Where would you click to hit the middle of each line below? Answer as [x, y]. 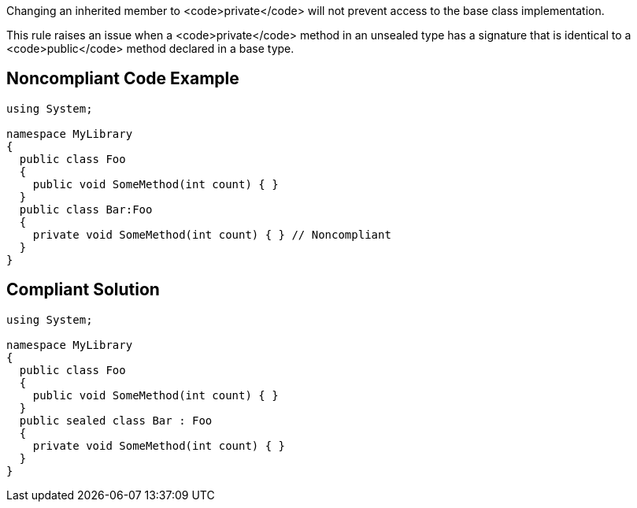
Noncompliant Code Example [123, 79]
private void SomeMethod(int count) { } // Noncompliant [212, 234]
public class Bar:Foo [86, 209]
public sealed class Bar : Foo [116, 420]
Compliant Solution [83, 290]
